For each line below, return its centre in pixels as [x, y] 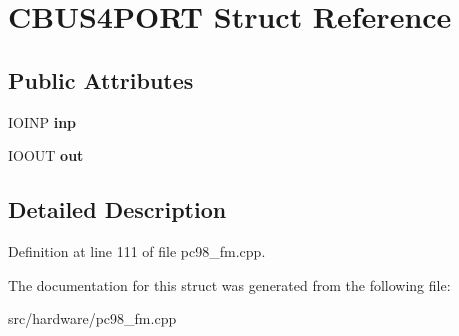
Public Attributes [101, 79]
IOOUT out [46, 155]
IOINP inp [42, 121]
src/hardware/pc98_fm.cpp [92, 318]
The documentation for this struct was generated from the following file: [229, 284]
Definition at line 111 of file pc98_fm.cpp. [137, 250]
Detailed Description [117, 209]
